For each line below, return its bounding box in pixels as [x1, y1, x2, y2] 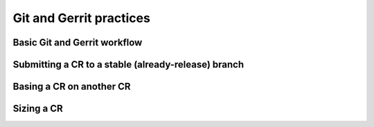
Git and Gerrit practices [12, 10, 150, 26]
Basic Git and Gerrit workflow [12, 37, 143, 48]
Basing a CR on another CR [12, 81, 131, 92]
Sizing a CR [12, 103, 63, 115]
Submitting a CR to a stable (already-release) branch [12, 59, 244, 70]
